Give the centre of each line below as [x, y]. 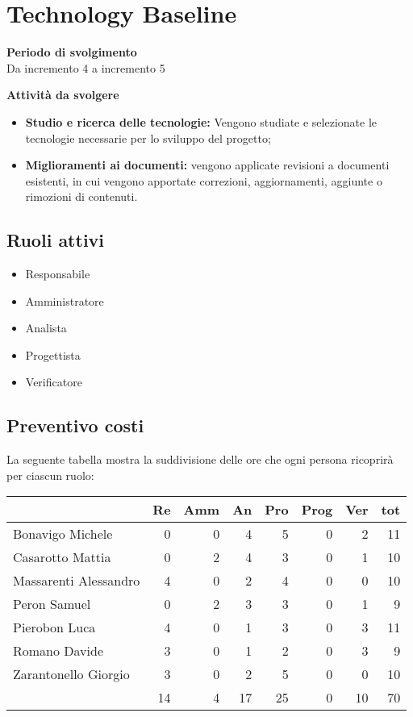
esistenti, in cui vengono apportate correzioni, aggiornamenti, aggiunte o [204, 180]
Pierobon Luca [54, 627]
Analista [46, 328]
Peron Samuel [52, 604]
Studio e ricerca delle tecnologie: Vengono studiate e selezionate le [201, 121]
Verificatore [54, 382]
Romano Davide [58, 651]
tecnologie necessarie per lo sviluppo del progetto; [148, 138]
